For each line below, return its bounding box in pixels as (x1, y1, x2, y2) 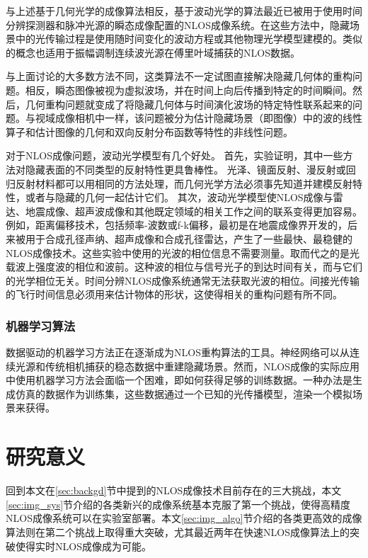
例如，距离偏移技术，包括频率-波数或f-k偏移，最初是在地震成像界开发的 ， (6, 217, 347, 232)
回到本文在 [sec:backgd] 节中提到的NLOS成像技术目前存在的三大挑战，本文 (6, 483, 342, 498)
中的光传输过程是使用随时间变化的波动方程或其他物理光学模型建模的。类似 (15, 31, 362, 46)
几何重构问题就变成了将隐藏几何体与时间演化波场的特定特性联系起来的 (25, 96, 352, 111)
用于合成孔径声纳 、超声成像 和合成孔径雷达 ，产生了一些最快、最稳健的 (25, 231, 352, 246)
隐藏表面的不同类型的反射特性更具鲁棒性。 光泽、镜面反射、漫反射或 (25, 161, 346, 176)
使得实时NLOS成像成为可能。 (15, 538, 151, 553)
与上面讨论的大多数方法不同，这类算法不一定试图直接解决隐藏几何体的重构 (6, 69, 352, 84)
